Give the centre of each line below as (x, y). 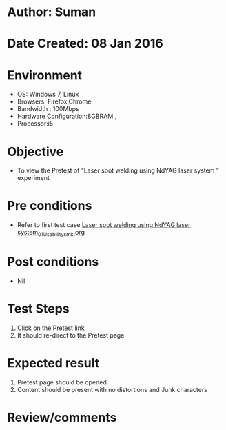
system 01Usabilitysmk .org (51, 233)
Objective (35, 152)
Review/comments (62, 417)
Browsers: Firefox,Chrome (54, 101)
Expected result (53, 363)
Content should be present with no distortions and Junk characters (112, 389)
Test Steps (39, 309)
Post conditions (53, 262)
